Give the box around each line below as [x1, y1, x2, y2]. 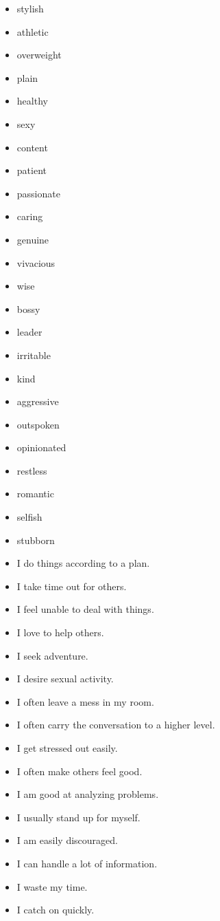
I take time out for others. [16, 578, 127, 593]
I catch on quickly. [16, 902, 95, 917]
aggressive [16, 394, 59, 409]
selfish [16, 510, 42, 524]
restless [16, 463, 47, 477]
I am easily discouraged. [16, 833, 118, 847]
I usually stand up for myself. [16, 810, 140, 824]
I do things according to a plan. [16, 556, 150, 570]
